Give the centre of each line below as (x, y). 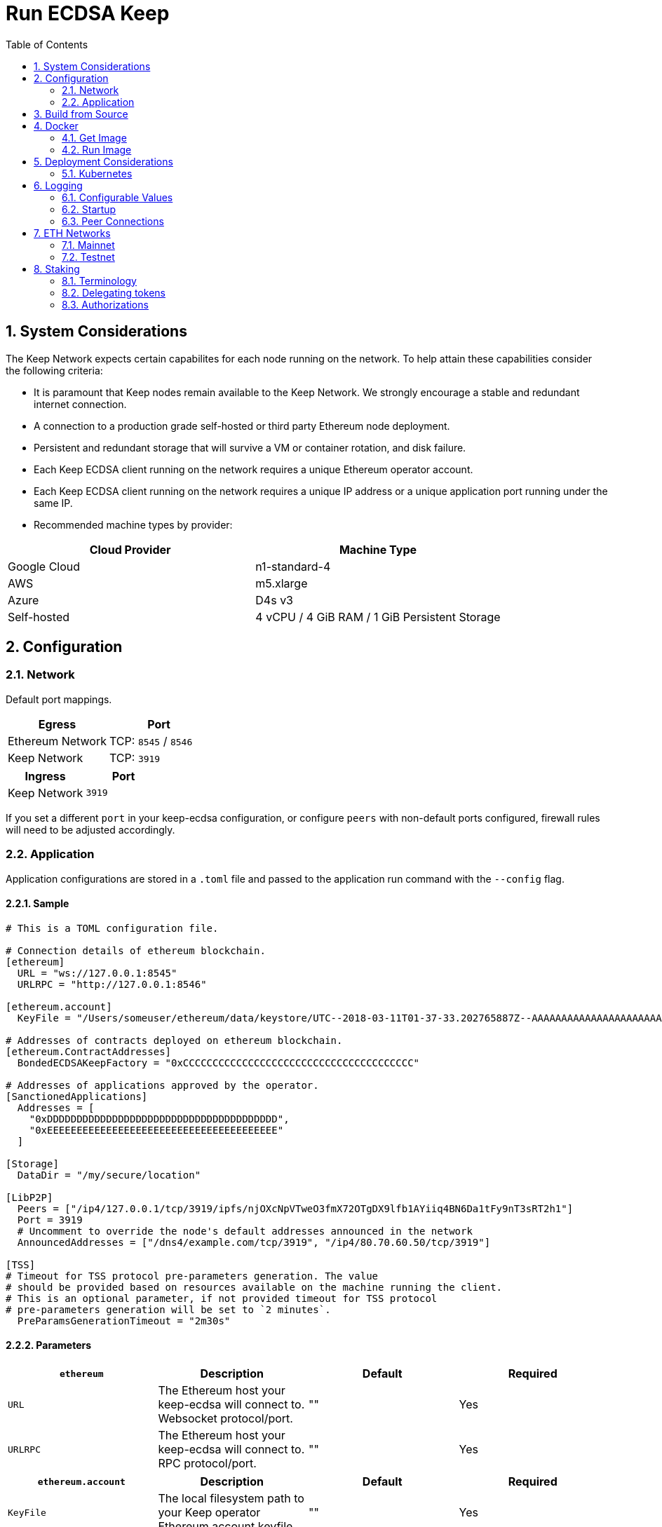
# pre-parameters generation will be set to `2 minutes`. (168, 1309)
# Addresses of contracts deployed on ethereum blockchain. (174, 1040)
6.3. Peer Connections (113, 221)
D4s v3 (274, 600)
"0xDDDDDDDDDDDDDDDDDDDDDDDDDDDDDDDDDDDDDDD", (159, 1119)
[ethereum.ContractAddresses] (89, 1051)
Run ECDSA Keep (88, 13)
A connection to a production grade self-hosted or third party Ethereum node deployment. (242, 426)
